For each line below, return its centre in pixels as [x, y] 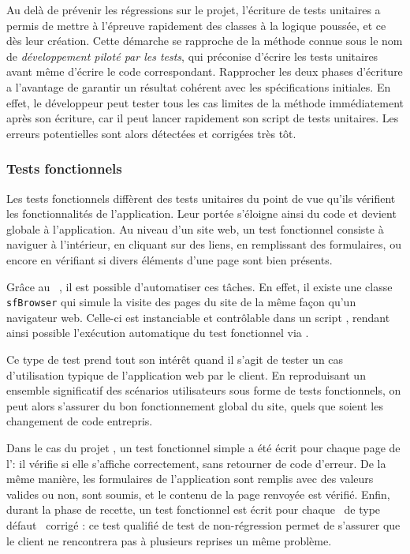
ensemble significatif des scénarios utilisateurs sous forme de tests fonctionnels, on [204, 390]
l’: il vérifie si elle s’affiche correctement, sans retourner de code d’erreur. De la [196, 463]
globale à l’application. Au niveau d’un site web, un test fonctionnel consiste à [195, 228]
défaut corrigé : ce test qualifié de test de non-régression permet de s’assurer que [203, 524]
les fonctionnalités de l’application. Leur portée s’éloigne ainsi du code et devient [201, 213]
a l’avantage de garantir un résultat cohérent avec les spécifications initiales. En [199, 86]
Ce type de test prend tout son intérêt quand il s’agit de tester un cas [175, 359]
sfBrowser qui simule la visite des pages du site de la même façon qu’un [181, 302]
